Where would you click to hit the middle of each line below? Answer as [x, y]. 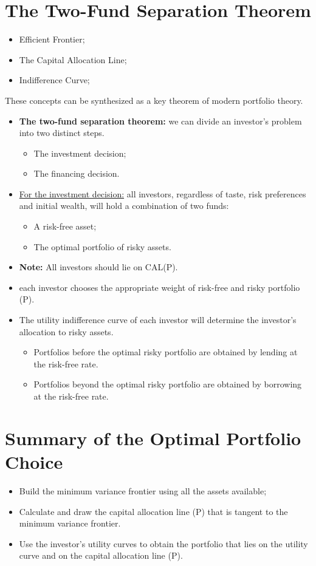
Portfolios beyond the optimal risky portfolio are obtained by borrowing [168, 384]
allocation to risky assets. [66, 331]
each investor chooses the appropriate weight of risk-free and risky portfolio [160, 287]
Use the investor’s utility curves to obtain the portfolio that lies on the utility [163, 543]
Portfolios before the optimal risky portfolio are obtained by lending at [166, 352]
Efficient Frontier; [52, 39]
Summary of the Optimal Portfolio [153, 438]
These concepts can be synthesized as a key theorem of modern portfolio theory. [154, 100]
